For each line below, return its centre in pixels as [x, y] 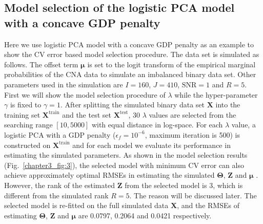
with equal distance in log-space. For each [157, 125]
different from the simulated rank [56, 195]
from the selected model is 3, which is [184, 185]
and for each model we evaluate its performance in [151, 145]
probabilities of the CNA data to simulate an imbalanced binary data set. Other [130, 74]
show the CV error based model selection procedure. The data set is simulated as [132, 54]
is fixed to [26, 105]
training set [22, 114]
